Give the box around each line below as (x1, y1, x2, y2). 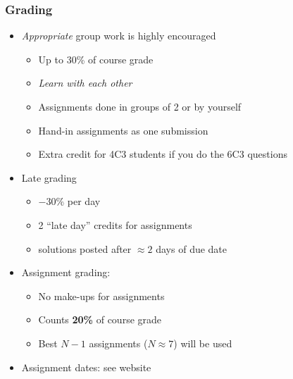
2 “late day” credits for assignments (38, 217, 192, 232)
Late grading (21, 170, 77, 185)
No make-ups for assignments (38, 288, 165, 303)
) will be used (173, 335, 232, 350)
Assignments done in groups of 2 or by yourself (38, 99, 242, 113)
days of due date (156, 241, 227, 256)
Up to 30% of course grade (38, 51, 154, 66)
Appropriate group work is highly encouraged (21, 28, 216, 43)
